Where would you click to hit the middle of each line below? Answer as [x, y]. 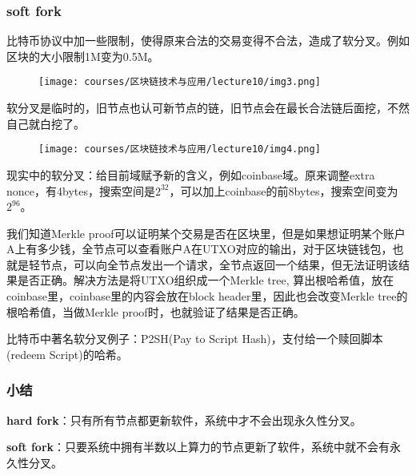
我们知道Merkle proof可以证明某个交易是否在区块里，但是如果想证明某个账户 [206, 233]
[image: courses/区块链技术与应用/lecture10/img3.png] [180, 82]
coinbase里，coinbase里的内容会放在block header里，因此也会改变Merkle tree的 [207, 296]
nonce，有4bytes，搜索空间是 [81, 190]
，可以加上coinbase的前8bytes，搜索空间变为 [284, 190]
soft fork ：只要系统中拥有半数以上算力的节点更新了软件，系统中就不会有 [198, 447]
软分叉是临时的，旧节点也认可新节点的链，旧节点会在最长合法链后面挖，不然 [208, 108]
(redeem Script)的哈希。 [67, 354]
